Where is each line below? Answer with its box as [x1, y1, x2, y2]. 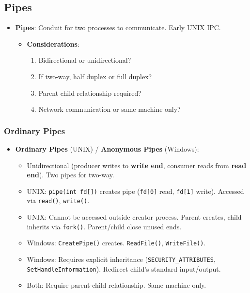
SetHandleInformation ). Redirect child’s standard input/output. [27, 263, 221, 274]
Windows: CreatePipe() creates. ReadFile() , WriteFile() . [27, 238, 206, 248]
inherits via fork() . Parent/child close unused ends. [27, 221, 182, 231]
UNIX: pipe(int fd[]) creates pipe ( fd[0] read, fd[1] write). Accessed [27, 186, 244, 196]
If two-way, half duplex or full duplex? [38, 71, 152, 81]
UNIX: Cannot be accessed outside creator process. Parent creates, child [27, 212, 242, 222]
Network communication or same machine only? [38, 104, 181, 114]
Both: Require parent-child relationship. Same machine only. [27, 280, 206, 290]
